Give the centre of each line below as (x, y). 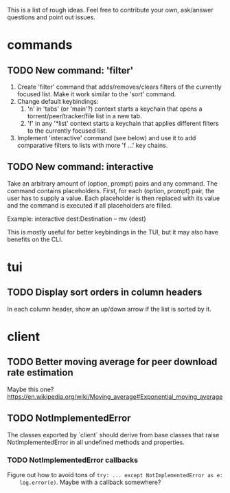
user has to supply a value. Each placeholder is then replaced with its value (114, 198)
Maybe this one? (31, 389)
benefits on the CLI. (35, 239)
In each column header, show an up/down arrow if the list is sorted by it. (109, 309)
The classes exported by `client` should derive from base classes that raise (113, 435)
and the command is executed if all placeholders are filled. (90, 205)
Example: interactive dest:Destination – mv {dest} (77, 219)
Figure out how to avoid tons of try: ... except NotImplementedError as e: (115, 474)
